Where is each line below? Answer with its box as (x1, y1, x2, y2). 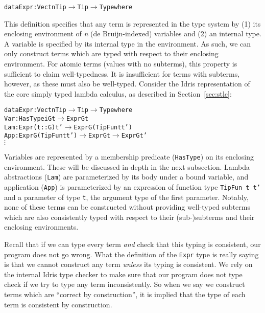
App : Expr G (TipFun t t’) (4, 132, 78, 140)
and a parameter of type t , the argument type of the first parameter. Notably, (4, 191, 249, 202)
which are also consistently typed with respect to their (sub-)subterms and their (4, 211, 255, 222)
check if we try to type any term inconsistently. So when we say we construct (4, 279, 245, 289)
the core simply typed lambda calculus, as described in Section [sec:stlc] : (4, 88, 232, 99)
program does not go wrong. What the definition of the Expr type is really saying (4, 249, 259, 259)
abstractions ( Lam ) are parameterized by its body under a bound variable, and (4, 171, 249, 182)
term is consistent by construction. (4, 299, 112, 309)
